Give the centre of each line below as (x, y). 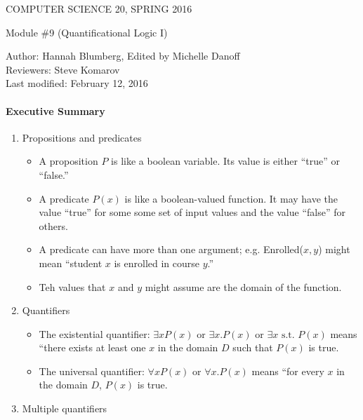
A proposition (68, 161)
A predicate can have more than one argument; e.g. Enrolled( (171, 249)
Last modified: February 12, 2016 (77, 83)
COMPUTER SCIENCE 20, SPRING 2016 (99, 8)
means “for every (288, 371)
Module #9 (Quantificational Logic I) (87, 32)
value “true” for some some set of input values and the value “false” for (192, 212)
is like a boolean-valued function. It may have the (231, 198)
